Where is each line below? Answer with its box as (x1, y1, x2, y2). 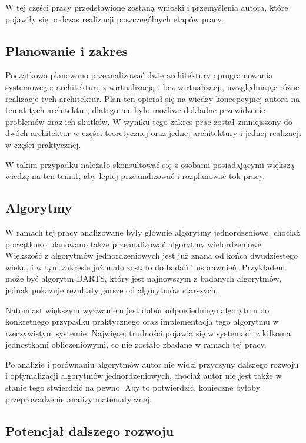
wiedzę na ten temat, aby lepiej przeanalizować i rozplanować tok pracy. (5, 170, 265, 182)
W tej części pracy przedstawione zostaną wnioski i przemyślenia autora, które (5, 1, 288, 13)
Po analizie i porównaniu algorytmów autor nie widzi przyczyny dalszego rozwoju (5, 358, 299, 370)
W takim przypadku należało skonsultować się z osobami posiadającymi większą (5, 158, 294, 170)
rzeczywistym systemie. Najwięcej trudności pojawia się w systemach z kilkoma (5, 326, 291, 339)
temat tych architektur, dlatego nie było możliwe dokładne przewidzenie (5, 104, 265, 116)
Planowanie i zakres (5, 41, 128, 59)
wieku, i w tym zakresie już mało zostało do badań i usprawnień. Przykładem (5, 260, 285, 273)
